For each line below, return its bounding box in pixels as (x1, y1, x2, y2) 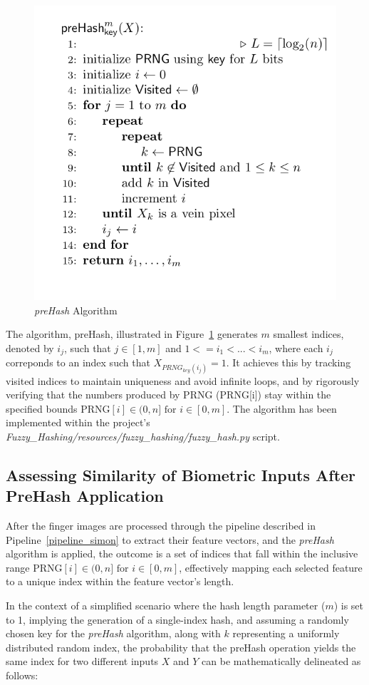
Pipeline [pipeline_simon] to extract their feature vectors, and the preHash (6, 532, 334, 547)
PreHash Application (6, 485, 164, 507)
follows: (6, 668, 38, 682)
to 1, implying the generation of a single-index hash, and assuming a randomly (6, 612, 349, 627)
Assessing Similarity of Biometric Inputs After (6, 463, 356, 485)
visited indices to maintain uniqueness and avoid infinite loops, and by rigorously (6, 373, 360, 388)
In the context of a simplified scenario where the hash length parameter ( (6, 598, 326, 613)
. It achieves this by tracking (226, 355, 351, 370)
